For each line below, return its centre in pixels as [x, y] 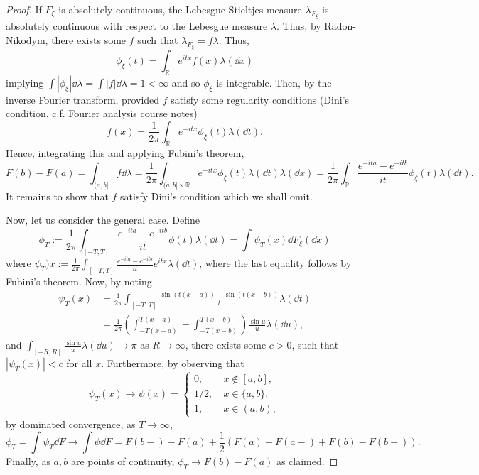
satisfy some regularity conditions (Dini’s [260, 99]
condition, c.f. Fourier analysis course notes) [102, 113]
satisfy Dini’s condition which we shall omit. [216, 196]
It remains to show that [57, 196]
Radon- [340, 26]
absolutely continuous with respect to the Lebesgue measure [137, 26]
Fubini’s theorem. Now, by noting [79, 282]
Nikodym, [27, 39]
